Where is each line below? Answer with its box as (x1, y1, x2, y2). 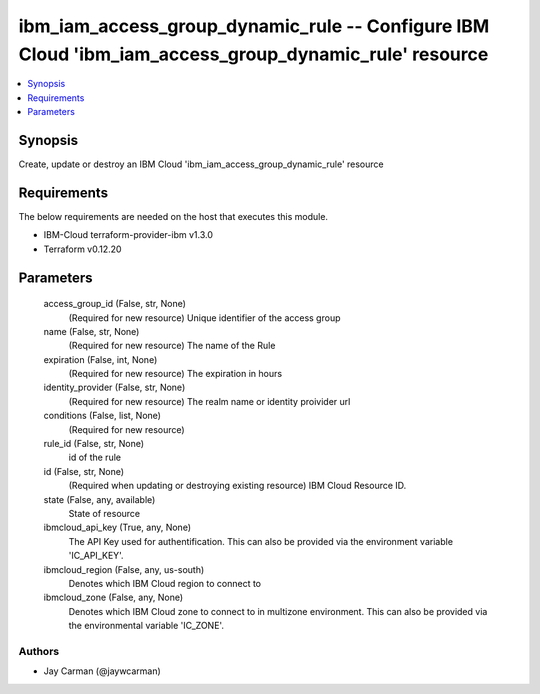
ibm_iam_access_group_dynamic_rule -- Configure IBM (18, 15, 490, 37)
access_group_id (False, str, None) (43, 298, 187, 310)
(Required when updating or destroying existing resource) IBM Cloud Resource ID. (68, 480, 407, 492)
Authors (18, 644, 60, 658)
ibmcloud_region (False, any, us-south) (43, 563, 205, 575)
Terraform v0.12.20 (43, 243, 122, 255)
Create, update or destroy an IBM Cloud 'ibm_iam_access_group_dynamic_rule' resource (18, 158, 384, 170)
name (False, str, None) (43, 325, 140, 337)
